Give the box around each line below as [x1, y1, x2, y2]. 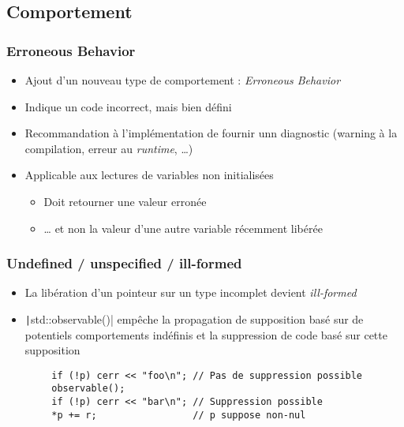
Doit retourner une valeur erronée [43, 193, 207, 209]
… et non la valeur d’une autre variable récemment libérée [43, 219, 323, 236]
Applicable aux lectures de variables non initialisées [24, 167, 274, 183]
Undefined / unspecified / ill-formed [6, 253, 242, 273]
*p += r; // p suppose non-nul [51, 409, 306, 421]
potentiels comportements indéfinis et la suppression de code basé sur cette [24, 326, 387, 343]
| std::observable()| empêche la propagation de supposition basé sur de [24, 310, 364, 327]
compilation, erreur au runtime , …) [24, 140, 193, 156]
